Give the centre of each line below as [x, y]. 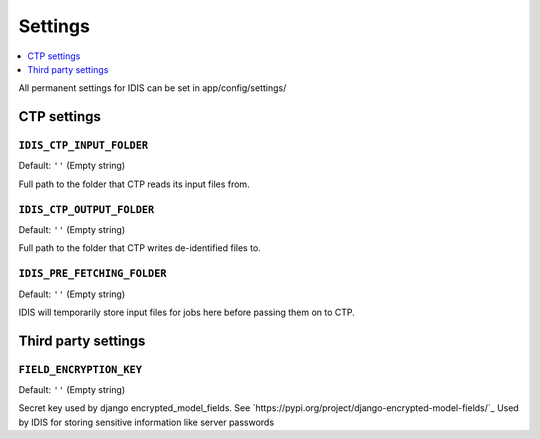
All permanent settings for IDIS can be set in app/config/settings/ [152, 88]
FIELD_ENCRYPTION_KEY [80, 369]
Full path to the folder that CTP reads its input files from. [134, 184]
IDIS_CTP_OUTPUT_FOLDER [86, 209]
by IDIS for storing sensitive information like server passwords [146, 422]
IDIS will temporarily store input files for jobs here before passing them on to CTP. [186, 312]
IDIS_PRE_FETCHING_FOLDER [92, 273]
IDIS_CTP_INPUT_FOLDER [83, 145]
